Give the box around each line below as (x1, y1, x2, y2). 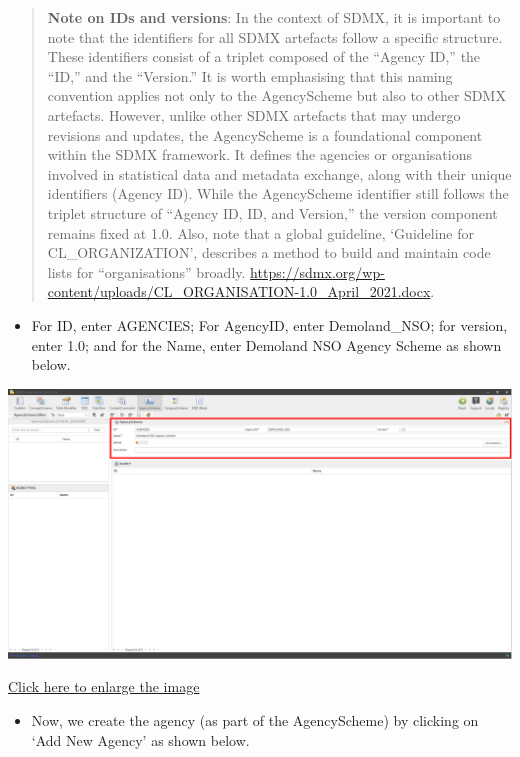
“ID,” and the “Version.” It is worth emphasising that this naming (47, 65, 453, 86)
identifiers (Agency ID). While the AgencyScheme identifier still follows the (47, 183, 509, 204)
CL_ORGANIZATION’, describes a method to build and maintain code (47, 242, 491, 263)
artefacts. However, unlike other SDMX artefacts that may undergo (47, 104, 461, 125)
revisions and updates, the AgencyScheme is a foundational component (47, 124, 483, 145)
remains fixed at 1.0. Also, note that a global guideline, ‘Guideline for (47, 222, 474, 243)
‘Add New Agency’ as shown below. (31, 729, 250, 750)
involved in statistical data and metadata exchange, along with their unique (47, 163, 512, 184)
